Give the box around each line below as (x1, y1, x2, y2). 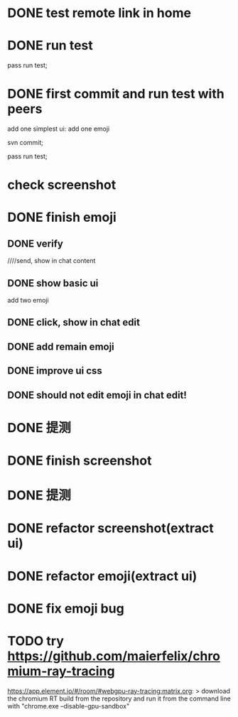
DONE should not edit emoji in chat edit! (7, 389, 187, 401)
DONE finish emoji (7, 210, 117, 225)
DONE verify (7, 237, 64, 249)
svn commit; (7, 139, 44, 147)
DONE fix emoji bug (7, 600, 124, 616)
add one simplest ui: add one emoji (7, 124, 110, 133)
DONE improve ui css (7, 365, 103, 377)
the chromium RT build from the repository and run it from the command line (7, 694, 231, 703)
